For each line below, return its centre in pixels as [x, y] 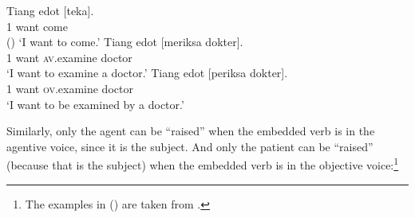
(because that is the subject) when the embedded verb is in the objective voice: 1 [203, 163]
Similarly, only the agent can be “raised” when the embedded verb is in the [191, 131]
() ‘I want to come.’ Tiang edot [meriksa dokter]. [125, 42]
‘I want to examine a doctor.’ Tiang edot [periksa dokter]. [147, 73]
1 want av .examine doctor [69, 57]
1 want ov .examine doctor [70, 88]
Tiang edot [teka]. [50, 10]
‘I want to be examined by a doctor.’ [95, 104]
